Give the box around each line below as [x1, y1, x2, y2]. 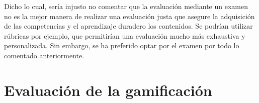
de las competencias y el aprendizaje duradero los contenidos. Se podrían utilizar [4, 21, 253, 31]
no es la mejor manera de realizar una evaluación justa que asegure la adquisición [4, 11, 255, 21]
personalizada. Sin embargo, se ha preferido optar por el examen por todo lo [4, 40, 239, 51]
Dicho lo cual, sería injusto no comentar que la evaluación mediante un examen [4, 1, 248, 11]
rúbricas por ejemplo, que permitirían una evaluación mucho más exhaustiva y [4, 30, 245, 41]
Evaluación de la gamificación [4, 79, 212, 100]
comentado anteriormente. [4, 50, 84, 60]
